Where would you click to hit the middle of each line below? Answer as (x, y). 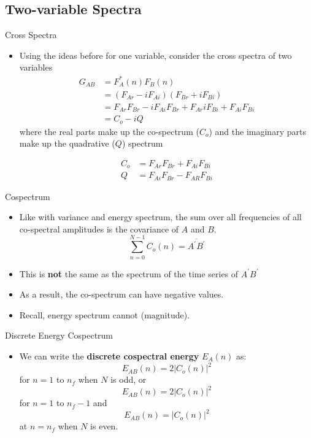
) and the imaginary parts (257, 131)
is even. (104, 426)
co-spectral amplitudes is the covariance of (99, 229)
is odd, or (129, 379)
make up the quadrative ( (67, 143)
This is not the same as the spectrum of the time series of (129, 273)
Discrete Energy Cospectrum (59, 335)
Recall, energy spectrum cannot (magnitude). (105, 314)
